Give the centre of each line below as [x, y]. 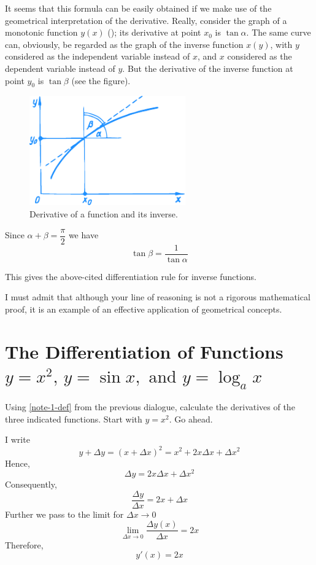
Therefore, [24, 544]
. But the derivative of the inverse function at [208, 68]
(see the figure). [101, 80]
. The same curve [279, 32]
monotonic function [41, 32]
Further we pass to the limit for [64, 514]
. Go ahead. [191, 419]
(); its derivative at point [154, 32]
